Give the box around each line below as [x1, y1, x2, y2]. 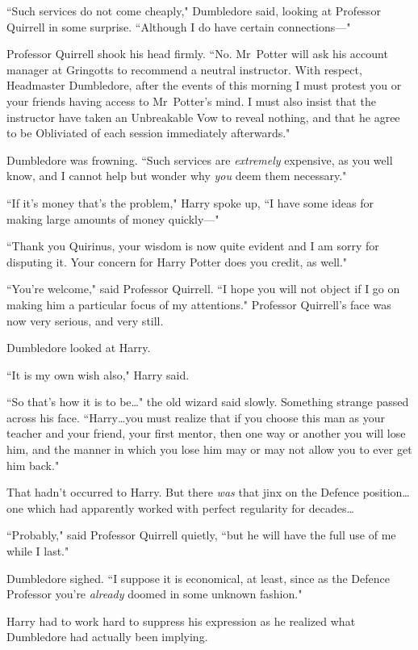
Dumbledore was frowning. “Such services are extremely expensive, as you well [6, 151, 393, 168]
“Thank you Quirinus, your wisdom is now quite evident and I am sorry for [6, 237, 379, 254]
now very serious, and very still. [6, 312, 164, 329]
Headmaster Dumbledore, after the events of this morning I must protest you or [6, 77, 402, 94]
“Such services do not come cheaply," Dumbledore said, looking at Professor [6, 2, 381, 19]
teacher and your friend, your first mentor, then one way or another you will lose [6, 425, 406, 442]
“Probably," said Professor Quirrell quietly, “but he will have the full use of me [6, 526, 396, 543]
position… [362, 484, 410, 501]
